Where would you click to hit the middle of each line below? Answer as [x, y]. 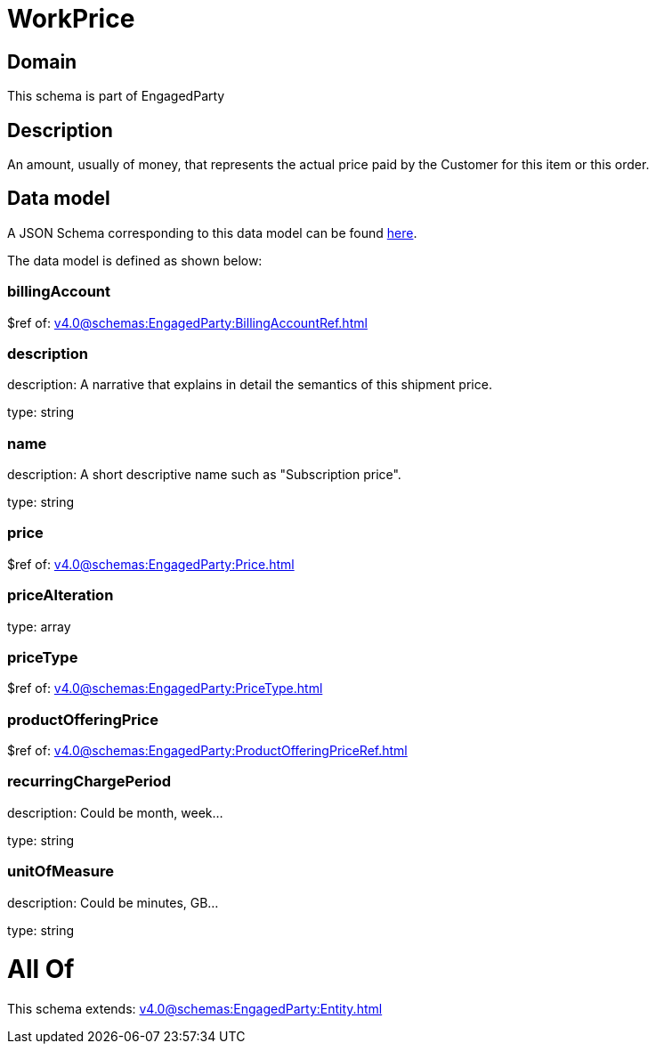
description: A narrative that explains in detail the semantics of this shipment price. [250, 385]
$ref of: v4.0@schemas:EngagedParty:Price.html [151, 564]
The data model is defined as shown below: [135, 260]
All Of [41, 970]
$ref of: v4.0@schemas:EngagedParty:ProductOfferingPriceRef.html [207, 751]
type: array [39, 626]
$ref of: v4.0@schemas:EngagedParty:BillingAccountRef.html [187, 322]
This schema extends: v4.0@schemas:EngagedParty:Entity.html [195, 1009]
